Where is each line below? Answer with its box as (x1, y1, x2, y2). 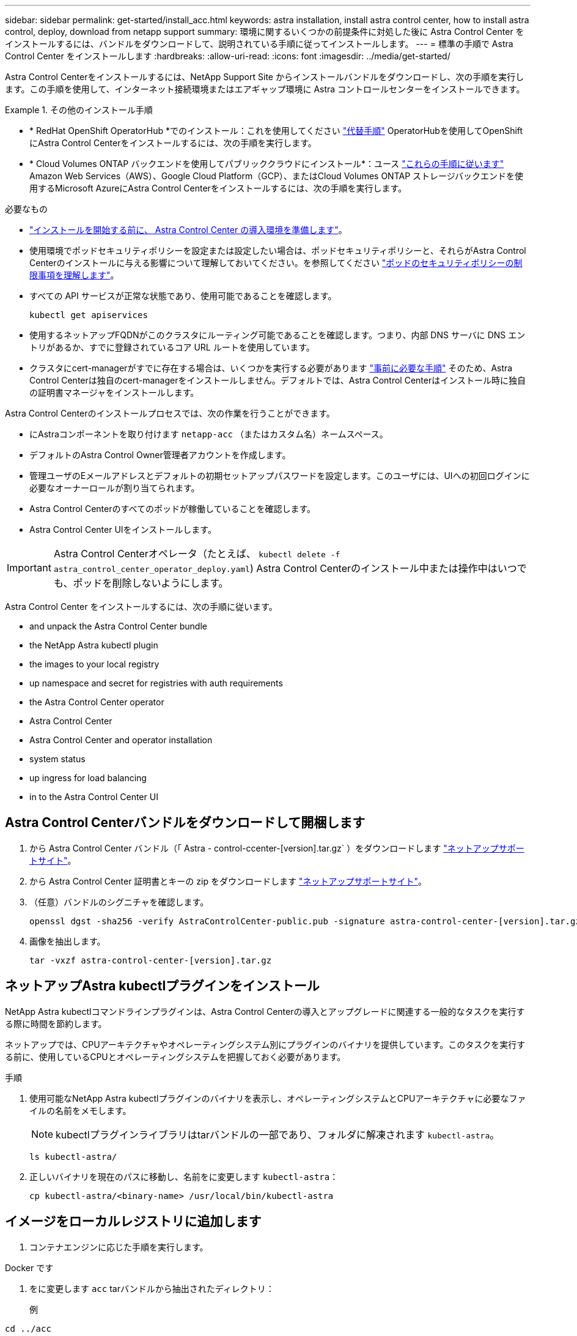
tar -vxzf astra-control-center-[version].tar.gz (29, 955, 272, 965)
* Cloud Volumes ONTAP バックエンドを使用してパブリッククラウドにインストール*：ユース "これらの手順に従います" (29, 158, 504, 169)
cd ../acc (5, 1323, 51, 1334)
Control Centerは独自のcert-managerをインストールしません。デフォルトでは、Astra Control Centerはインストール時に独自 (29, 375, 526, 385)
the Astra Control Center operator (29, 697, 164, 707)
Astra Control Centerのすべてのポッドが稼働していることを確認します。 (29, 503, 316, 514)
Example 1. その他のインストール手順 (5, 105, 153, 115)
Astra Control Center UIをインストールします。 (29, 524, 216, 535)
